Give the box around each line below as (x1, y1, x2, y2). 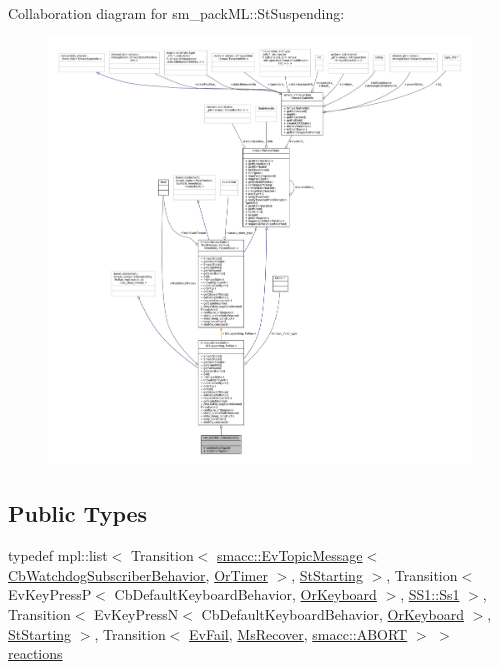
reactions (8, 643, 63, 664)
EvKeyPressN (94, 603, 179, 624)
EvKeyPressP (8, 584, 92, 605)
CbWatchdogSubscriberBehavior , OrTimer (8, 564, 268, 585)
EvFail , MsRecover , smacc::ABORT (189, 623, 408, 644)
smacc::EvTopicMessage (217, 545, 363, 566)
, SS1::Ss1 (400, 584, 460, 605)
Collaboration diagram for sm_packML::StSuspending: (8, 3, 345, 23)
